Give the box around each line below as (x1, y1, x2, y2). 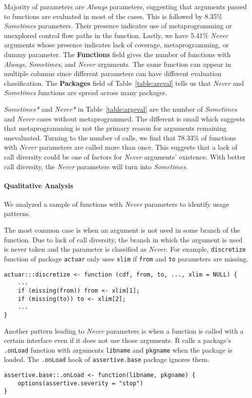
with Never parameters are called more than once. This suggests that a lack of (4, 142, 237, 152)
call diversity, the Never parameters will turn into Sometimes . (4, 161, 188, 171)
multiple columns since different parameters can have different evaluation (4, 68, 222, 79)
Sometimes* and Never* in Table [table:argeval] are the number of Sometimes (4, 103, 237, 114)
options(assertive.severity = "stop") (18, 379, 144, 387)
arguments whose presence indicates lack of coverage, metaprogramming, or (4, 40, 229, 50)
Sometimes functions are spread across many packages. (4, 87, 167, 98)
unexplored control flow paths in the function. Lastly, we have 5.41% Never (4, 30, 228, 40)
